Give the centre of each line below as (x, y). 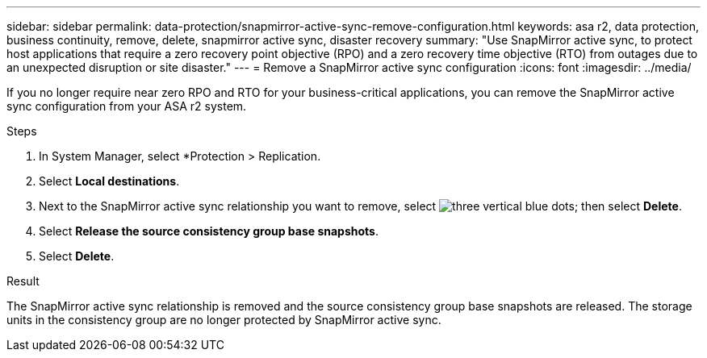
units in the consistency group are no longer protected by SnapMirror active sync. (224, 320)
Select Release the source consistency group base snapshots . (209, 231)
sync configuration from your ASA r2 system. (127, 106)
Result (23, 281)
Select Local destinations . (109, 181)
